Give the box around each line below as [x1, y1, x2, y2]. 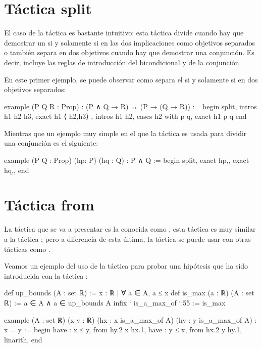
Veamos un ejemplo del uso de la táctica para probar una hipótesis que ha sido [4, 260, 248, 271]
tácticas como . [4, 243, 50, 254]
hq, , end [4, 164, 29, 175]
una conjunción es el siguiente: [4, 138, 98, 148]
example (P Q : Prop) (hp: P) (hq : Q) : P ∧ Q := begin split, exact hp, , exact [4, 155, 249, 165]
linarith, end [4, 334, 42, 344]
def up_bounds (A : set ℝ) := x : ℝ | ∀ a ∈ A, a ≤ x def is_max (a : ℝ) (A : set [4, 287, 254, 298]
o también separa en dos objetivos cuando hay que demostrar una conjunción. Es [4, 47, 254, 58]
